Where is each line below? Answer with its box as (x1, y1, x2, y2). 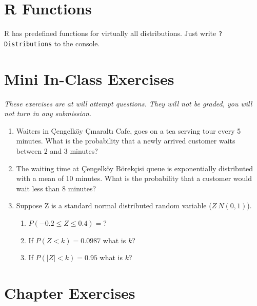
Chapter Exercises (4, 282, 135, 303)
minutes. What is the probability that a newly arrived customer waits (16, 135, 235, 146)
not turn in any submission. (4, 108, 92, 119)
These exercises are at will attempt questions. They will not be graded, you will (4, 98, 252, 109)
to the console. (54, 38, 100, 48)
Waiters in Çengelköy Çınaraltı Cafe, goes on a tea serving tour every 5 (16, 125, 241, 136)
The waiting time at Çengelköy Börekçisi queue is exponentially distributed (16, 163, 253, 173)
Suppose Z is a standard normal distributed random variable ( (16, 200, 212, 211)
